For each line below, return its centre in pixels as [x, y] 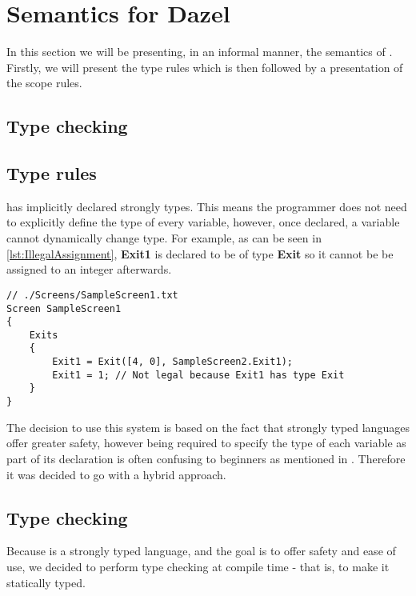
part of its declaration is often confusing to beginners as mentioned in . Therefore [206, 458]
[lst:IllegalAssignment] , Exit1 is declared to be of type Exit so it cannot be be [200, 253]
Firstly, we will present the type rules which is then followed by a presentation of [205, 67]
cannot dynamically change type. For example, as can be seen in [164, 238]
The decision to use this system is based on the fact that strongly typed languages [208, 427]
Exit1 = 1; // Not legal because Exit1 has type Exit [198, 375]
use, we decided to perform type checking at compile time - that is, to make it [198, 566]
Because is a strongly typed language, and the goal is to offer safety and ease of [201, 551]
